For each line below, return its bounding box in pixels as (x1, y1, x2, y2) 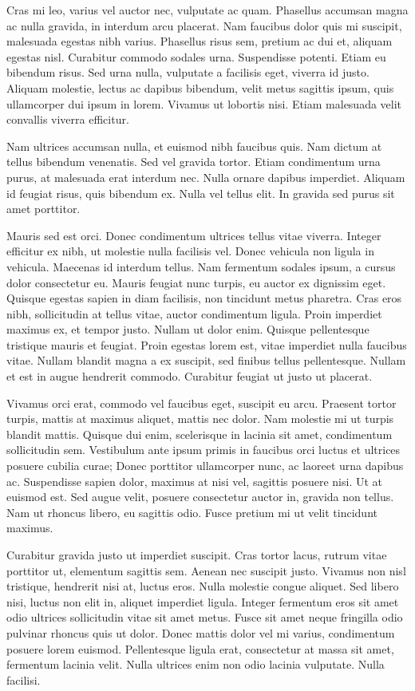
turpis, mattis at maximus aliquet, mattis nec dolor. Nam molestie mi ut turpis (6, 410, 394, 427)
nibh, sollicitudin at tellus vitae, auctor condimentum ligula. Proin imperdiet (6, 305, 382, 322)
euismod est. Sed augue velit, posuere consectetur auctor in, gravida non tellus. (6, 488, 394, 505)
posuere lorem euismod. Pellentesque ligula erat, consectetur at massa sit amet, (6, 640, 394, 657)
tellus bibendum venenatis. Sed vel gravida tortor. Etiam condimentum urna (6, 153, 381, 170)
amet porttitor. (6, 200, 81, 217)
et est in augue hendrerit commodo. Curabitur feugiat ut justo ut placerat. (6, 368, 373, 385)
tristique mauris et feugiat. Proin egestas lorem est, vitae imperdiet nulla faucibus (6, 336, 407, 353)
